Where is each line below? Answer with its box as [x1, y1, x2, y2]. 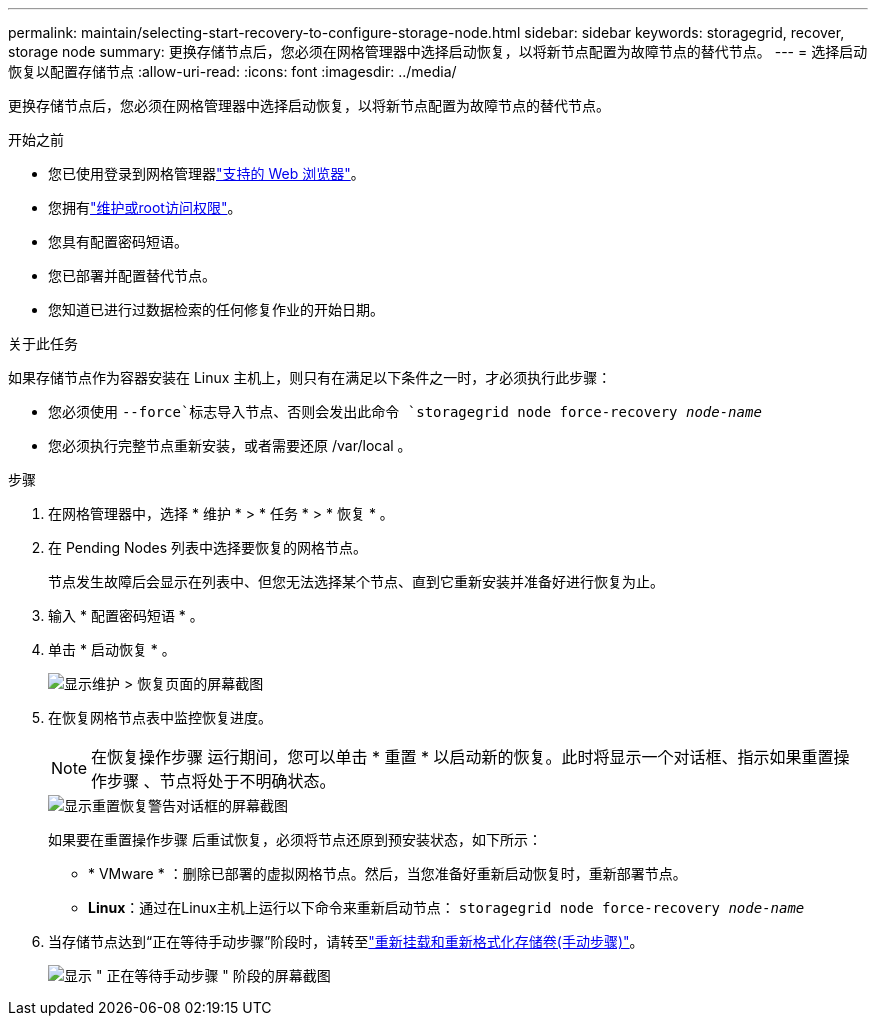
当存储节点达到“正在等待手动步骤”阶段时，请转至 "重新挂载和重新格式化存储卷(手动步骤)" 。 [48, 933, 644, 950]
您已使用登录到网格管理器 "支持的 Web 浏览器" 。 [48, 165, 365, 182]
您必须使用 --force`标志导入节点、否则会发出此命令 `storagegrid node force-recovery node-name [48, 403, 762, 420]
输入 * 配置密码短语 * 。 [48, 607, 204, 624]
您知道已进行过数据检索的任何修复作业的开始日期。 [48, 301, 384, 318]
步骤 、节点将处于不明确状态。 [107, 771, 336, 791]
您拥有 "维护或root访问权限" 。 [48, 199, 242, 216]
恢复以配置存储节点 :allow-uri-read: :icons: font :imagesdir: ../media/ [8, 63, 457, 80]
